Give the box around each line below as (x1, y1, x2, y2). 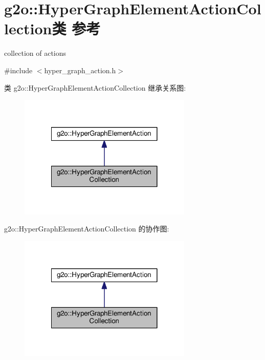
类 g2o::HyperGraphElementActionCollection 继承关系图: (4, 82, 186, 93)
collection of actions (4, 48, 67, 58)
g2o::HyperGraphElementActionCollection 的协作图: (4, 223, 169, 234)
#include (4, 65, 33, 75)
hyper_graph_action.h (44, 65, 116, 75)
